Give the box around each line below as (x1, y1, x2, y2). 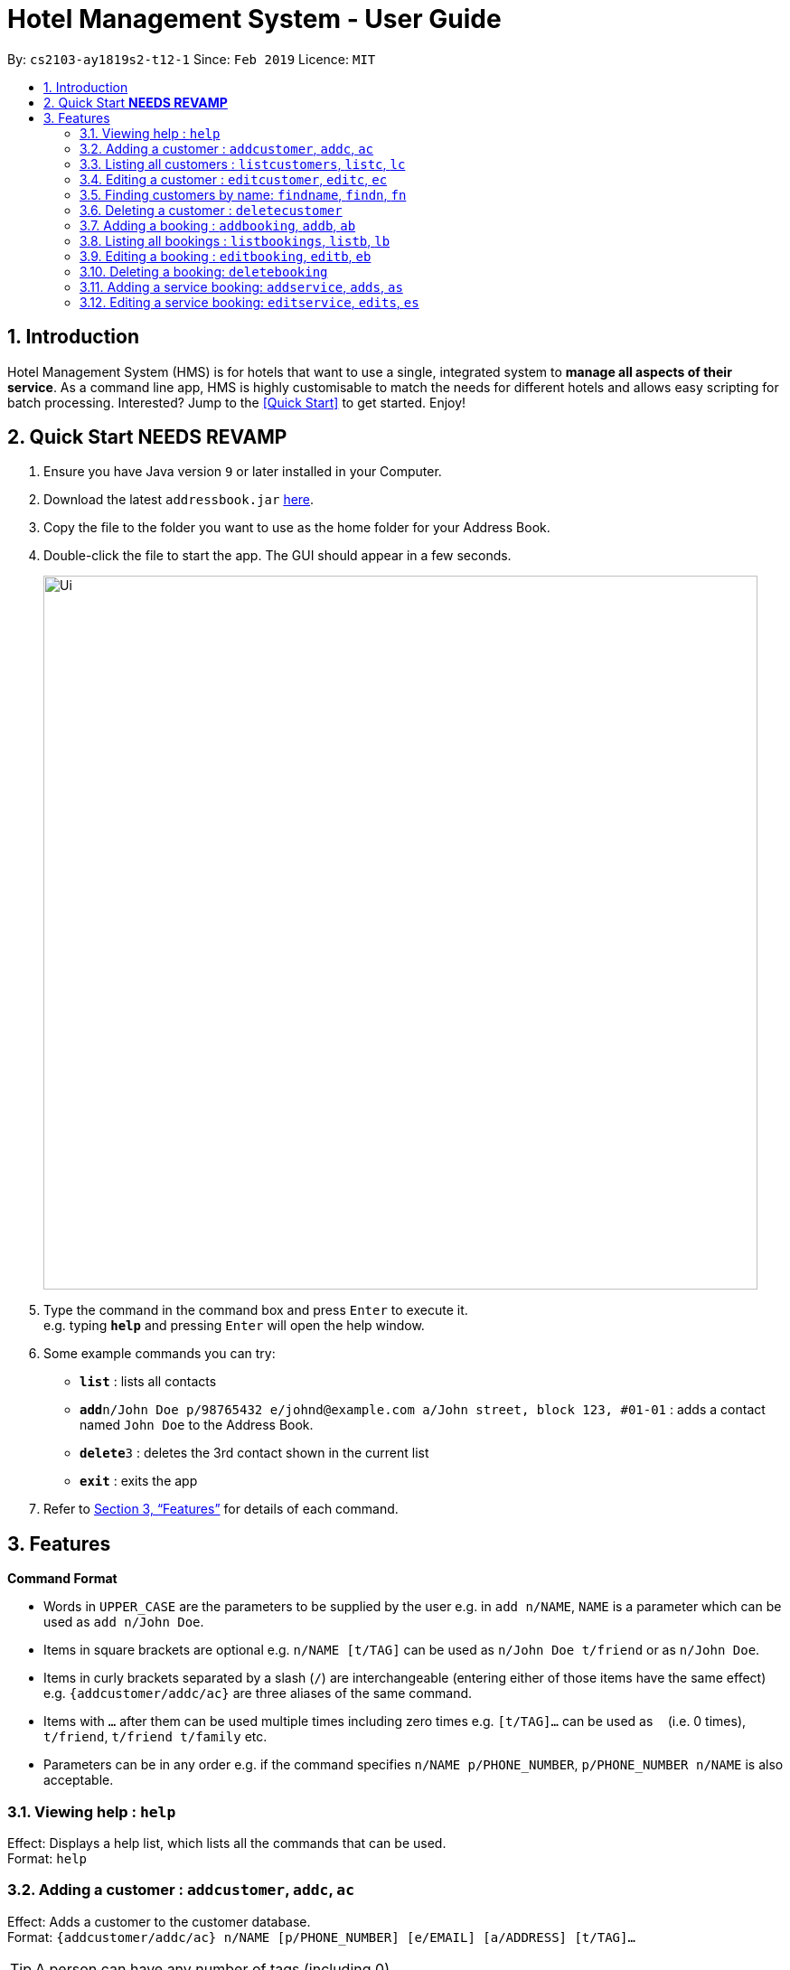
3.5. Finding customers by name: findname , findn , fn (80, 186, 407, 202)
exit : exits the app (80, 1473, 198, 1489)
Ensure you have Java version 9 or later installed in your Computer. (43, 464, 442, 480)
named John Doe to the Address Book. (80, 1417, 314, 1433)
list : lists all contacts (80, 1374, 217, 1390)
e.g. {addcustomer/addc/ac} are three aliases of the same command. (43, 1685, 473, 1702)
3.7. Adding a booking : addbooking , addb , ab (80, 217, 356, 233)
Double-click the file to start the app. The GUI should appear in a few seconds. (43, 548, 512, 564)
